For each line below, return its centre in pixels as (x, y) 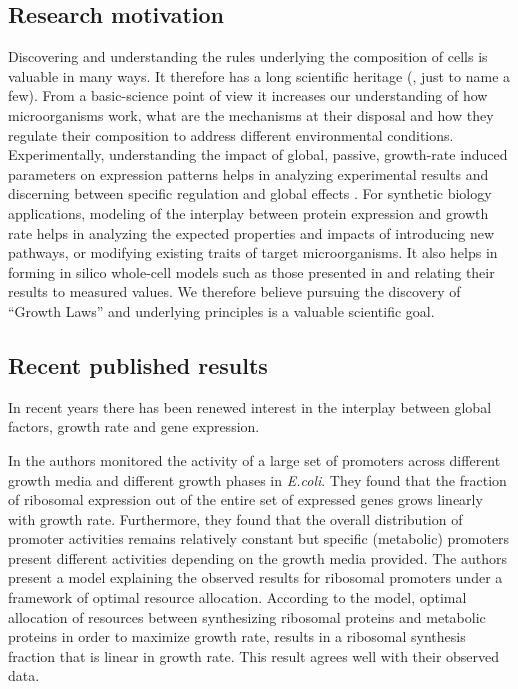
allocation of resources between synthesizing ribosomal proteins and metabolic (247, 616)
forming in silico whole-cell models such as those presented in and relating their (251, 271)
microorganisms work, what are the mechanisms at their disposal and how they (251, 114)
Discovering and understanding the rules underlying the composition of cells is (248, 56)
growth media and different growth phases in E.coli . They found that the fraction (257, 479)
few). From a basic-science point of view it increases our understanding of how (248, 95)
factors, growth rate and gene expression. (134, 426)
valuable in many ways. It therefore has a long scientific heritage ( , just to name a (259, 75)
